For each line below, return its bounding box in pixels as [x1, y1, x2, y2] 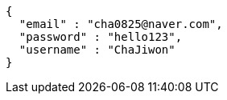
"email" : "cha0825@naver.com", [19, 18, 223, 30]
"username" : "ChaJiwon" [19, 43, 175, 56]
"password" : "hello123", [19, 30, 183, 43]
